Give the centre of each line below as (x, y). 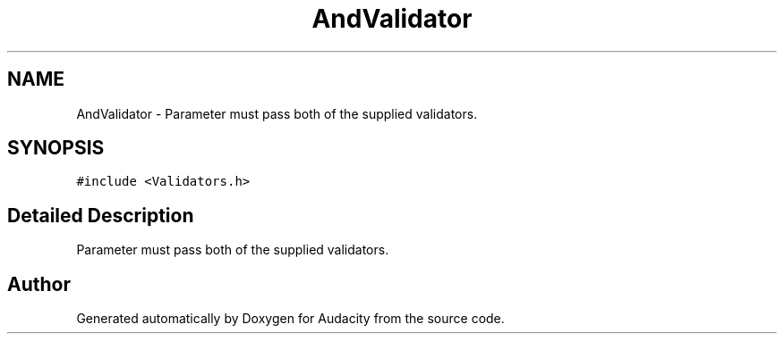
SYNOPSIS (56, 148)
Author (39, 284)
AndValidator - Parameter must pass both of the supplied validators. (277, 113)
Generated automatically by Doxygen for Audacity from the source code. (290, 319)
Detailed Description (101, 215)
